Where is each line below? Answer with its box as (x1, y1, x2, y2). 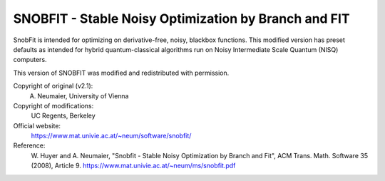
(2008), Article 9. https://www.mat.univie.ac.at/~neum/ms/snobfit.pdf (31, 161, 236, 170)
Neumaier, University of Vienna (37, 91, 129, 100)
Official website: (13, 121, 61, 130)
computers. (13, 56, 47, 64)
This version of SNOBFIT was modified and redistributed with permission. (13, 68, 230, 77)
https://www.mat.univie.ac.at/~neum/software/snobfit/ (31, 132, 192, 140)
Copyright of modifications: (13, 101, 94, 110)
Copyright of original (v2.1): (13, 82, 93, 90)
